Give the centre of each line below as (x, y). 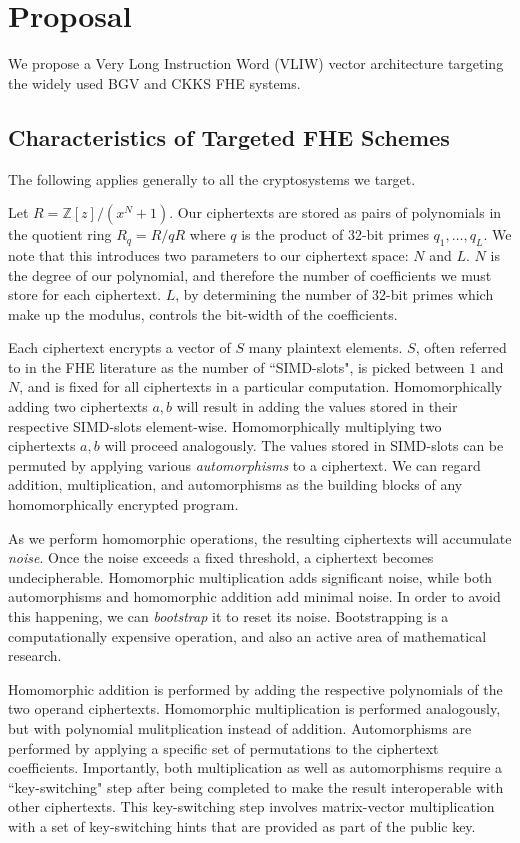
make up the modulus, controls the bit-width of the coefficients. (203, 313)
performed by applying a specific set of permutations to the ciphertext (223, 747)
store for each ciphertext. (85, 294)
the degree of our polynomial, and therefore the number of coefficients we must (250, 274)
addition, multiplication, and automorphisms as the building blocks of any (235, 484)
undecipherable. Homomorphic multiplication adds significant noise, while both (250, 576)
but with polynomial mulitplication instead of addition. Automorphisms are (240, 727)
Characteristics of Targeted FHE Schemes (229, 136)
